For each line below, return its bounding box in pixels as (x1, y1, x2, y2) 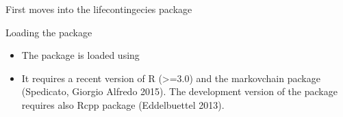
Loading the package (5, 25, 92, 39)
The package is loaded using (21, 48, 140, 62)
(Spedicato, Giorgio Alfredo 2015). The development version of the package (21, 84, 338, 99)
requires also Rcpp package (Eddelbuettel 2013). (21, 97, 225, 112)
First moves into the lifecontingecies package (5, 2, 192, 16)
